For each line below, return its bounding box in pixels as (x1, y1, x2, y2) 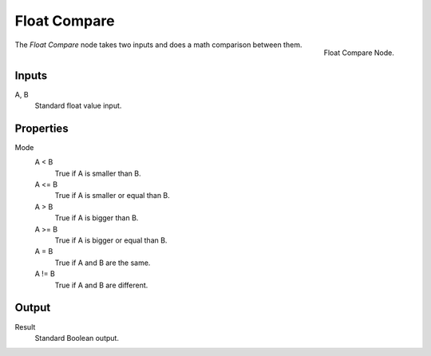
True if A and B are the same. (54, 258, 151, 267)
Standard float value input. (34, 101, 122, 111)
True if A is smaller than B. (54, 168, 141, 178)
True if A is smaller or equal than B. (54, 191, 171, 200)
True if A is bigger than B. (54, 213, 139, 223)
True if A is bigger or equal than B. (54, 235, 168, 245)
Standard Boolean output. (34, 333, 120, 342)
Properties (14, 121, 69, 135)
